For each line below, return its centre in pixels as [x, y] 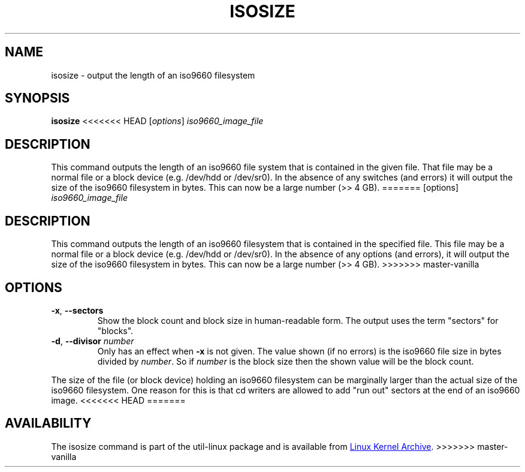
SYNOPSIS [37, 98]
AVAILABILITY [48, 423]
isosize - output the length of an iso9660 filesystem [153, 75]
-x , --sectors [77, 310]
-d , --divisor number [93, 341]
